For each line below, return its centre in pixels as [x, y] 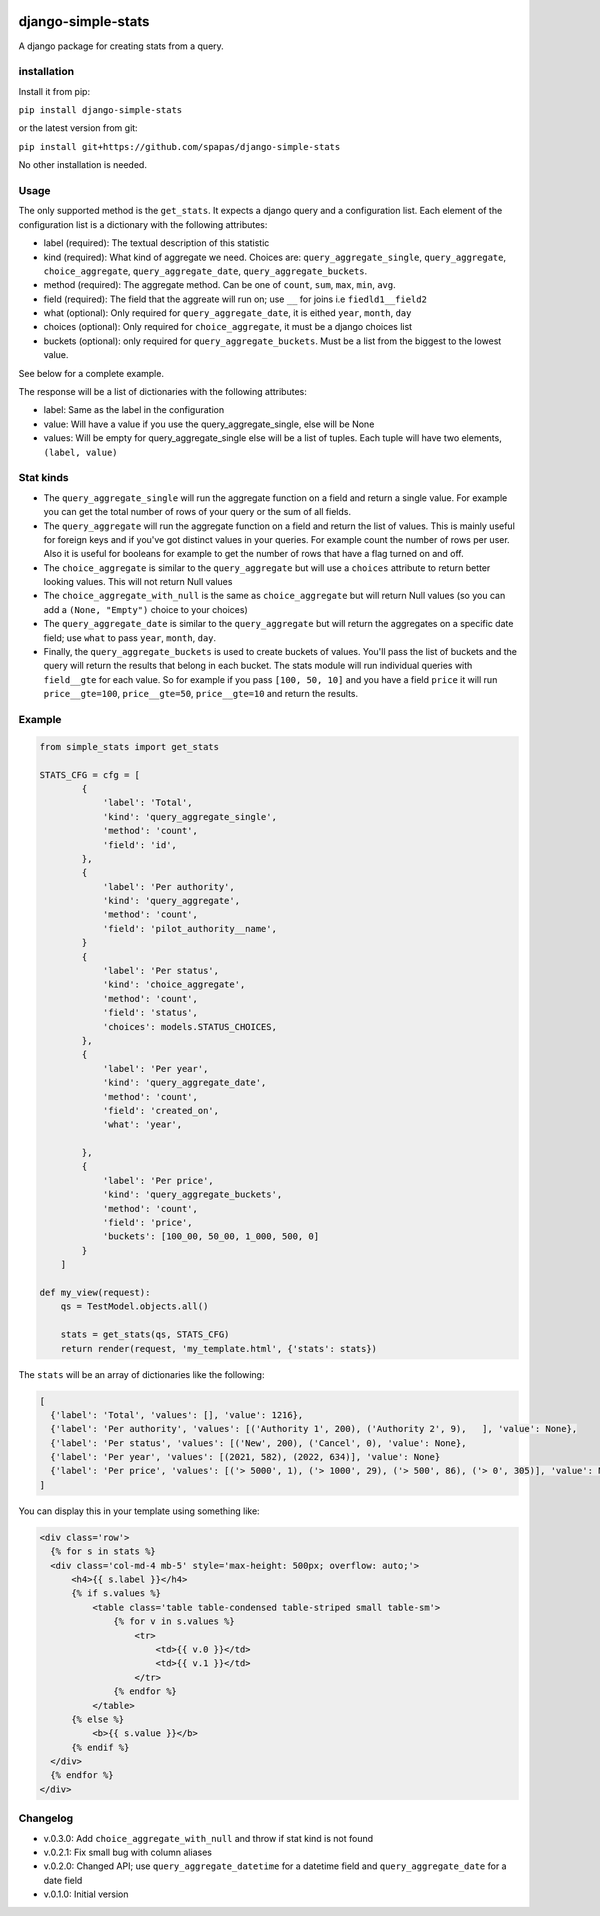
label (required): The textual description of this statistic [156, 243]
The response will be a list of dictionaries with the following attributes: [162, 392]
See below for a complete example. [91, 373]
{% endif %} [100, 1747]
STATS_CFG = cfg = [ [89, 774]
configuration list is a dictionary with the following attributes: [143, 224]
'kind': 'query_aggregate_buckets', [192, 1194]
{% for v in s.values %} [174, 1621]
